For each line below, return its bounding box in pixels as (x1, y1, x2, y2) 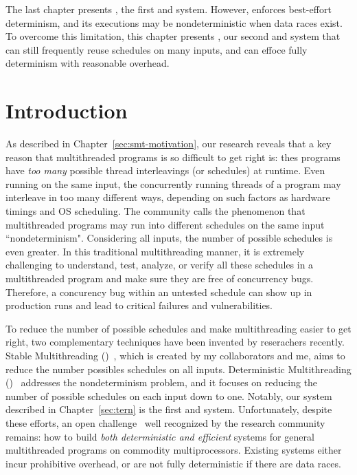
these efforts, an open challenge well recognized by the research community (5, 415, 325, 430)
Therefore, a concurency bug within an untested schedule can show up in (5, 284, 312, 299)
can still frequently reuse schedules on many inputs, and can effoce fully (5, 42, 308, 56)
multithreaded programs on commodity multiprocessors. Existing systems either (5, 443, 342, 457)
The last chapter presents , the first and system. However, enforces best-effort (5, 2, 332, 16)
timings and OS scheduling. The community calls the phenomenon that (5, 204, 306, 218)
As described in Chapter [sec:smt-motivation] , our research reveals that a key (5, 136, 332, 151)
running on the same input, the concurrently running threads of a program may (5, 176, 341, 191)
